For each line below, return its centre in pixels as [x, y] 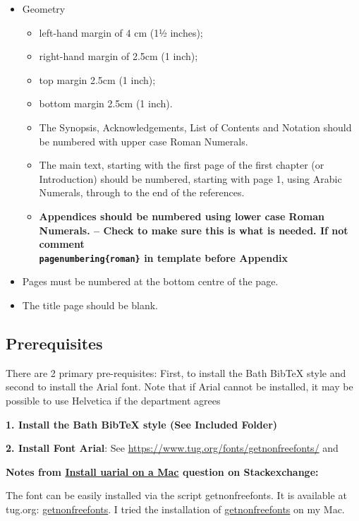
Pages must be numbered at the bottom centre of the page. [150, 281]
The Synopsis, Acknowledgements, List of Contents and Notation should [195, 127]
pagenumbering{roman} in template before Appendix [164, 257]
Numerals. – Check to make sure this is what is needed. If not [194, 230]
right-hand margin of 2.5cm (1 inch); [118, 56]
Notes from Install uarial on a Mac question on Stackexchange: [162, 471]
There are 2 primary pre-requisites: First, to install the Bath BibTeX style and [176, 372]
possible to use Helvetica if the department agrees [113, 400]
